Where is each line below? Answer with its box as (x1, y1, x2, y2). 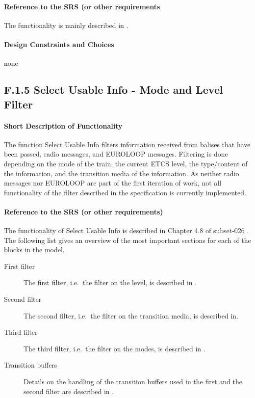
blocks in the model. (4, 244, 65, 255)
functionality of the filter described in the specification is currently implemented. (4, 187, 246, 197)
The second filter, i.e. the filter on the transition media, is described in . (24, 310, 238, 320)
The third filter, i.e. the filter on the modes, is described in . (24, 343, 205, 353)
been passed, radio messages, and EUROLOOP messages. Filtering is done (4, 149, 228, 159)
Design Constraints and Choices (4, 39, 114, 49)
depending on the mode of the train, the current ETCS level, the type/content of (4, 158, 248, 168)
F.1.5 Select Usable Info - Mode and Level (4, 82, 223, 97)
